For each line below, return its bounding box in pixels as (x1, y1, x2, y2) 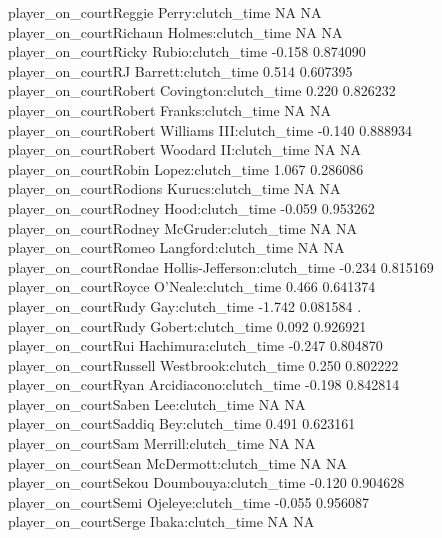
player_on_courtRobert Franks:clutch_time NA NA (8, 99, 332, 120)
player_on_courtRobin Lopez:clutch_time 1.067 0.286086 (8, 158, 364, 179)
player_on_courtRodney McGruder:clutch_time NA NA (8, 217, 357, 238)
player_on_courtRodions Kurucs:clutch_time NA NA (8, 178, 341, 199)
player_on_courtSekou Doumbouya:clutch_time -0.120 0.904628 (8, 472, 405, 493)
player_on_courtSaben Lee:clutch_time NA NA (8, 393, 306, 414)
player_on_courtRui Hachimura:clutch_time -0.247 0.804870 (8, 335, 383, 356)
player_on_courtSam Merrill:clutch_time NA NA (8, 433, 316, 454)
